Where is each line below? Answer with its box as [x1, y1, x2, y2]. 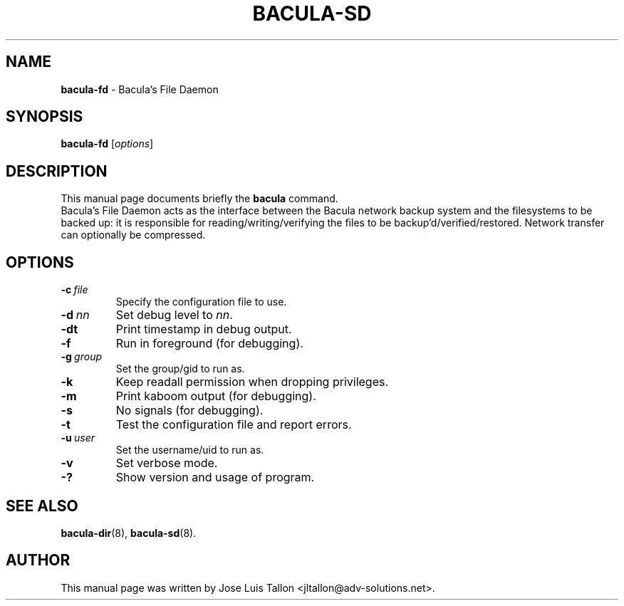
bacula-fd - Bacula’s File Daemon [61, 83, 219, 95]
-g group [61, 350, 103, 363]
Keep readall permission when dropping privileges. [115, 375, 389, 390]
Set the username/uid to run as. [115, 444, 264, 456]
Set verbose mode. [115, 456, 218, 471]
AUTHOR [6, 551, 71, 570]
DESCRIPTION [6, 162, 108, 180]
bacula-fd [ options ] [61, 137, 154, 150]
